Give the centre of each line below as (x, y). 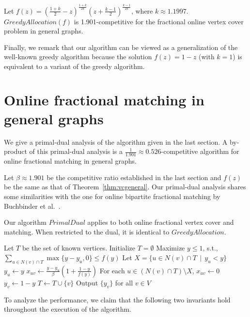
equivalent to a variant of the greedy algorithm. (74, 66)
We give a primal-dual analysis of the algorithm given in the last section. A (116, 142)
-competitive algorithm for (200, 151)
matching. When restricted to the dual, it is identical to (87, 231)
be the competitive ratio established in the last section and (134, 177)
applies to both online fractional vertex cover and (161, 222)
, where (142, 10)
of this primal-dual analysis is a (76, 151)
